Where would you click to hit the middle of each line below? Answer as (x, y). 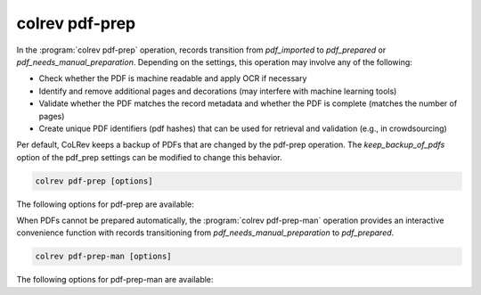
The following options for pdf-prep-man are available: (115, 280)
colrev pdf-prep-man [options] (104, 257)
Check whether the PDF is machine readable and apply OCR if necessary (173, 78)
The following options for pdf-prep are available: (106, 204)
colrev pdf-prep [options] (94, 181)
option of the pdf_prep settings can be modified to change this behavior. (149, 157)
